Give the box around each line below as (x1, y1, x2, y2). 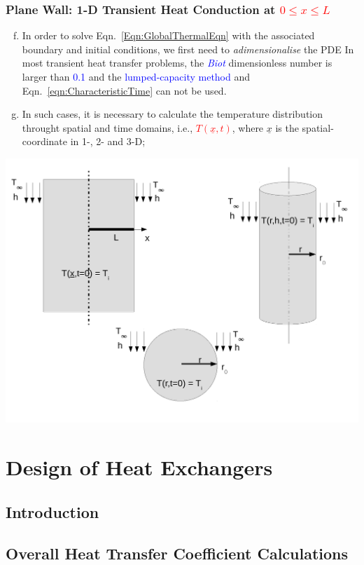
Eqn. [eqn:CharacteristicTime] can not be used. (22, 83, 227, 97)
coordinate (22, 134, 68, 149)
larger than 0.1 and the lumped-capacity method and (22, 69, 251, 83)
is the (275, 120, 299, 135)
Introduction (6, 501, 99, 522)
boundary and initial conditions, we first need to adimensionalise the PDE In (22, 41, 354, 56)
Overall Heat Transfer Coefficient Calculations (6, 542, 349, 564)
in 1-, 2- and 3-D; (70, 134, 146, 149)
